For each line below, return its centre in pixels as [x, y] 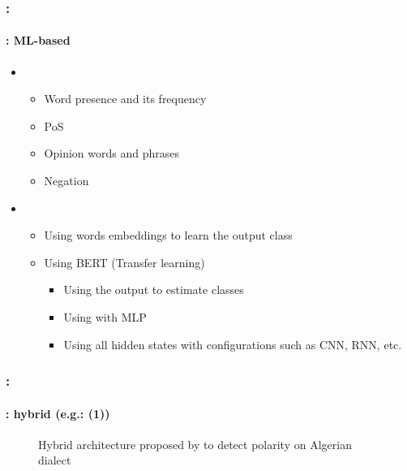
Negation [66, 181]
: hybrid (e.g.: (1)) [58, 413]
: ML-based [38, 40]
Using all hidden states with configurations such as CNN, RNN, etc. [233, 344]
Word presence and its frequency [125, 99]
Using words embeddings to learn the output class [168, 235]
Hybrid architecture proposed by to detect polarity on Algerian [195, 444]
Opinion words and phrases [111, 153]
